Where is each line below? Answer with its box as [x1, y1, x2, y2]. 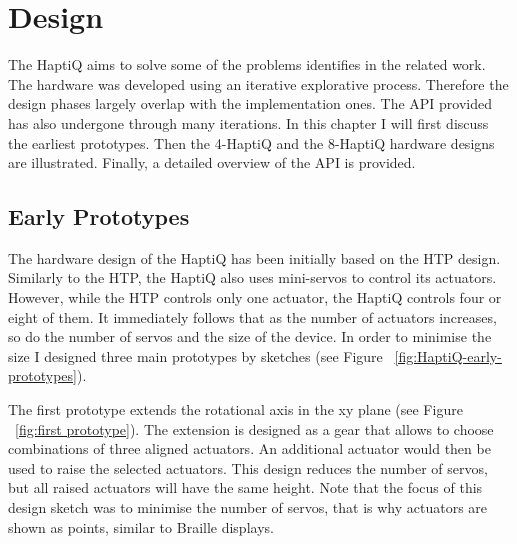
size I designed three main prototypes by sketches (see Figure [8, 345, 383, 366]
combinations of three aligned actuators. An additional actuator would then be [8, 438, 491, 459]
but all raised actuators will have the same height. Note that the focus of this [8, 477, 483, 498]
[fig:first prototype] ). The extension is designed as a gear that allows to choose [15, 418, 494, 439]
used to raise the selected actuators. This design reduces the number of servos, [8, 457, 488, 478]
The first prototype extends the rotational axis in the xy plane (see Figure [8, 399, 463, 420]
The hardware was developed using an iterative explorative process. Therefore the [8, 73, 509, 94]
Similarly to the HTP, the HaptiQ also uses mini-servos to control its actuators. [8, 267, 497, 288]
